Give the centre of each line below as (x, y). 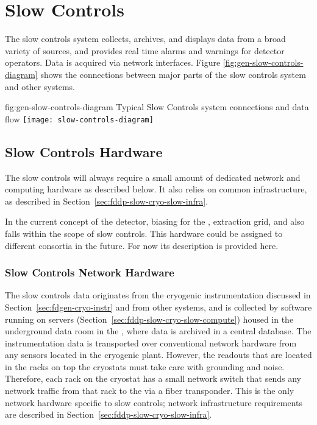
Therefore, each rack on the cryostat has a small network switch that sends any (153, 378)
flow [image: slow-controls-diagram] (79, 118)
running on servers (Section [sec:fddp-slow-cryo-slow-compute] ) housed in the (149, 319)
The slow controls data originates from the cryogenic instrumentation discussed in (158, 295)
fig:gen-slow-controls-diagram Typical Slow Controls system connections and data (157, 107)
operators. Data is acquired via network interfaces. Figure (113, 62)
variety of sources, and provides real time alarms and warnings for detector (145, 50)
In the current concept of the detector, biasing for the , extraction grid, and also (155, 221)
